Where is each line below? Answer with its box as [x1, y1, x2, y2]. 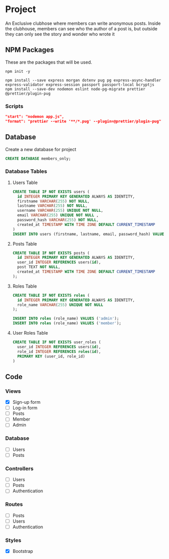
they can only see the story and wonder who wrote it [5, 31, 115, 37]
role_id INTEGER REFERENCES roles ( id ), [17, 349, 101, 354]
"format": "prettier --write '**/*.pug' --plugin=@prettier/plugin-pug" [5, 119, 161, 124]
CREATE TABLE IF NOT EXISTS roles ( [12, 293, 90, 298]
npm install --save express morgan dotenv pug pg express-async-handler [5, 77, 161, 83]
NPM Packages [5, 45, 54, 54]
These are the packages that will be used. [5, 59, 92, 65]
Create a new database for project [5, 146, 77, 152]
